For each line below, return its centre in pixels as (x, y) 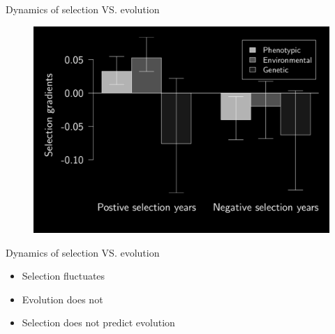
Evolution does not (62, 299)
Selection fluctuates (64, 276)
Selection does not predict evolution (98, 322)
